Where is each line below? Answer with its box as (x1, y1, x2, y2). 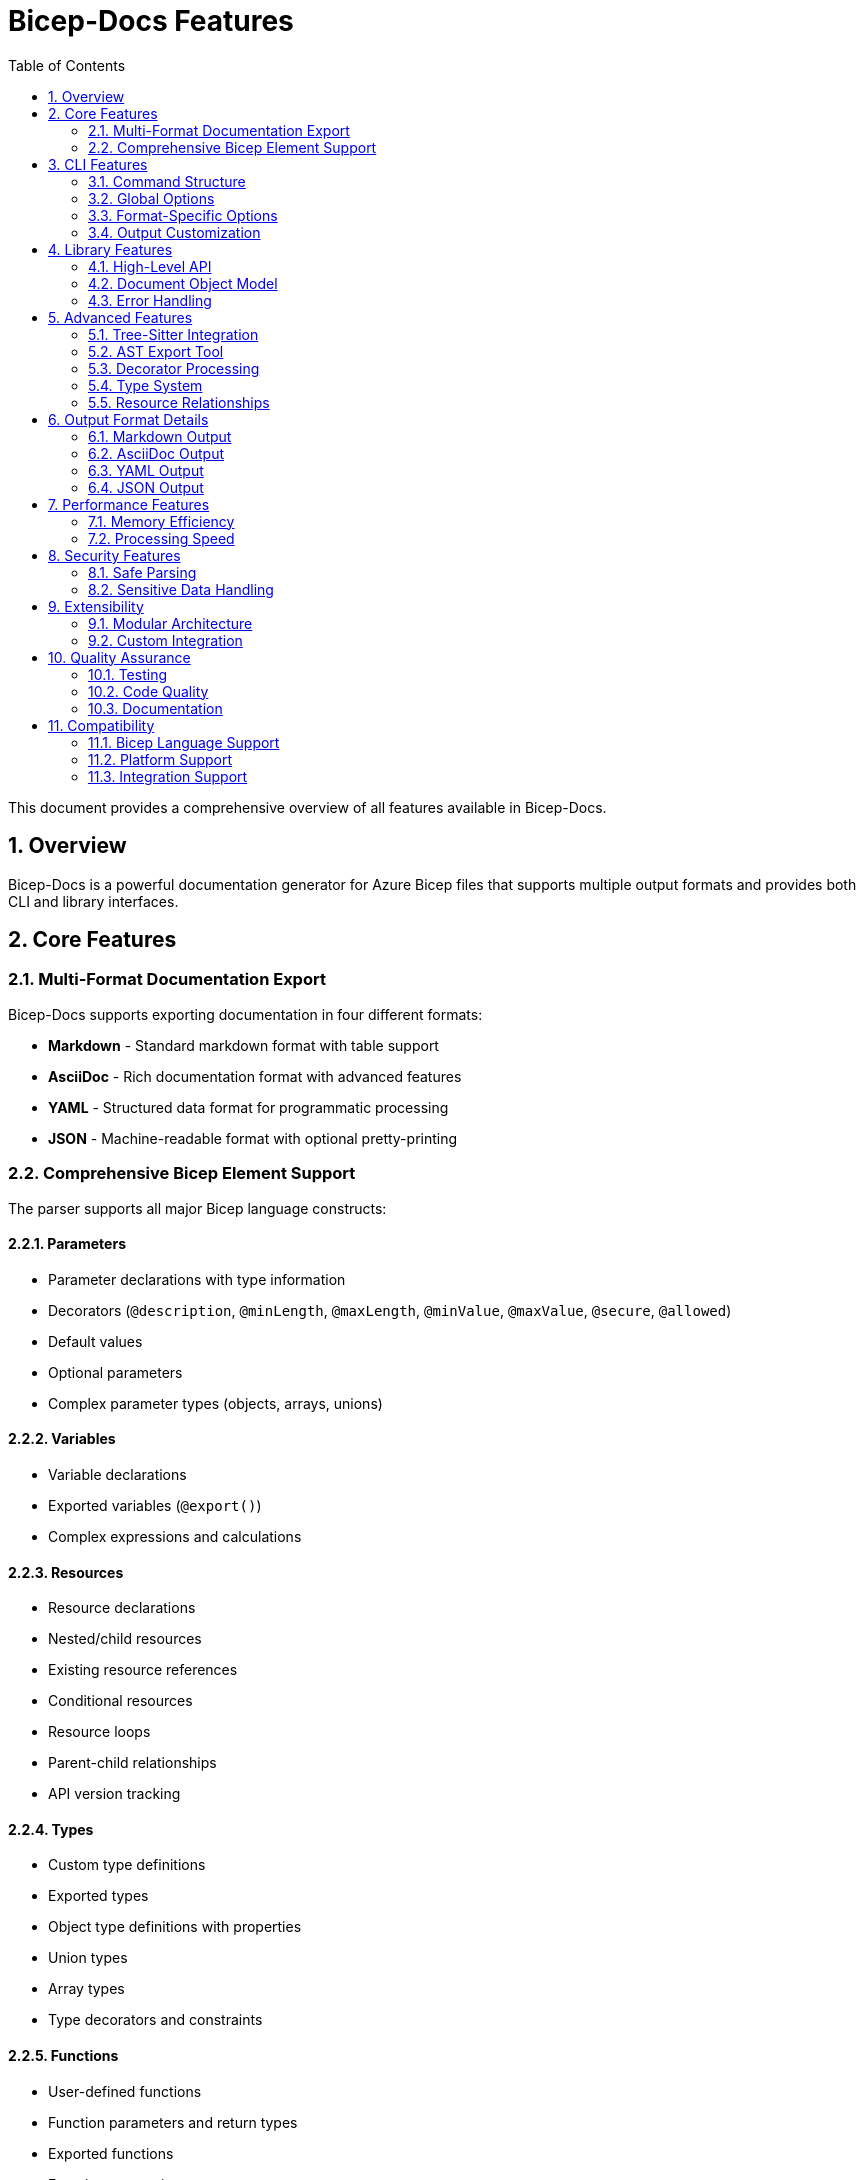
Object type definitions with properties (48, 1918, 302, 1936)
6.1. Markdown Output (88, 427, 232, 445)
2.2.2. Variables (8, 1430, 116, 1448)
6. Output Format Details (48, 410, 209, 428)
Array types (48, 1980, 125, 1998)
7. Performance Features (48, 495, 210, 513)
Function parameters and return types (48, 2113, 298, 2131)
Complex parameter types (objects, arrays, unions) (48, 1394, 383, 1412)
